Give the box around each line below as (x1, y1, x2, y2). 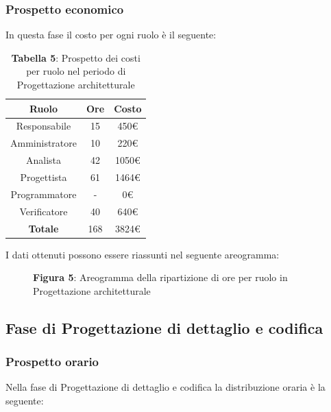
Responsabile (16, 119, 71, 133)
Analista (25, 153, 62, 167)
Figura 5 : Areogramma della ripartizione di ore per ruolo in (33, 270, 288, 284)
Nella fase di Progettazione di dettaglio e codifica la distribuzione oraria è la (5, 380, 326, 394)
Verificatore (19, 204, 68, 218)
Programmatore (10, 186, 77, 201)
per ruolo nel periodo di (26, 64, 126, 78)
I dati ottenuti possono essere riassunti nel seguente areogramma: (5, 247, 280, 261)
